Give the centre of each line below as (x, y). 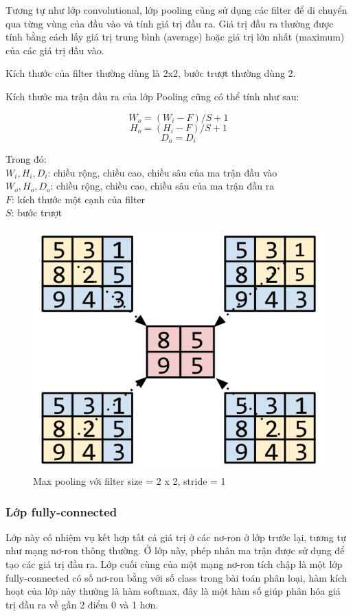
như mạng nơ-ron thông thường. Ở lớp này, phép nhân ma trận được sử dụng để (175, 550)
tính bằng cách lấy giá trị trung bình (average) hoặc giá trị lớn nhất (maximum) (175, 37)
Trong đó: (26, 159)
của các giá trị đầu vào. (55, 50)
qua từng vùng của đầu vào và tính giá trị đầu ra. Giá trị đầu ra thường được (170, 23)
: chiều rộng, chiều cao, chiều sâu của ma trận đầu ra (162, 186)
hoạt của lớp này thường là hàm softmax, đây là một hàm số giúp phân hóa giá (173, 591)
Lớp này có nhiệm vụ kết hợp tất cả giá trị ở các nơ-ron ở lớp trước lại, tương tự (176, 537)
